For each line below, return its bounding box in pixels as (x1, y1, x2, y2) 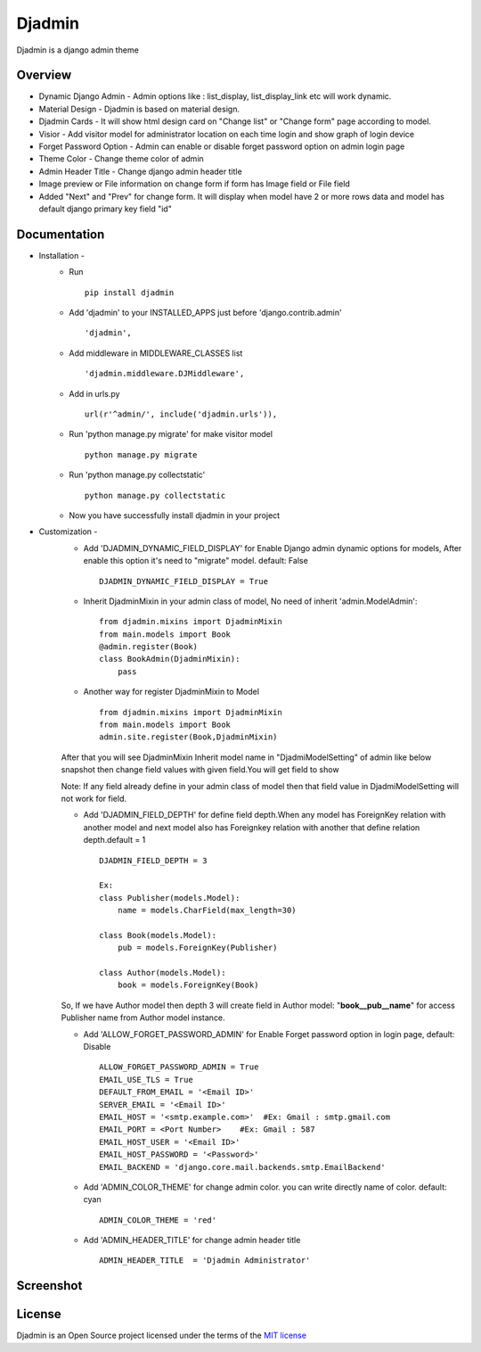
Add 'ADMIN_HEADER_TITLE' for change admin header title (83, 1235, 301, 1246)
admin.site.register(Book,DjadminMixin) (99, 732, 278, 742)
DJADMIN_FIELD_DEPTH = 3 (99, 855, 208, 865)
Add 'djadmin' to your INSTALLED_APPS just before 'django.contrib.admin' (69, 308, 342, 318)
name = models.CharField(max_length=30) (117, 905, 298, 916)
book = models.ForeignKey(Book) (117, 980, 259, 990)
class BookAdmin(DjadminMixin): (99, 654, 240, 664)
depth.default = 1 (83, 835, 146, 845)
